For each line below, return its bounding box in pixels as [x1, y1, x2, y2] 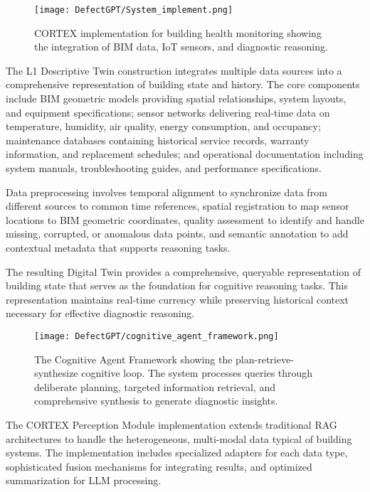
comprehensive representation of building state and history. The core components [6, 77, 360, 92]
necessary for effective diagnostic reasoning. [6, 306, 195, 321]
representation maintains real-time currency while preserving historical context [6, 292, 349, 306]
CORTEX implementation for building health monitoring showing [34, 25, 322, 40]
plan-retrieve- [236, 351, 294, 366]
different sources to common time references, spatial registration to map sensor [6, 198, 349, 213]
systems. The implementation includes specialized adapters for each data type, [6, 445, 348, 460]
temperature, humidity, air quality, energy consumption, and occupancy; [6, 119, 321, 134]
